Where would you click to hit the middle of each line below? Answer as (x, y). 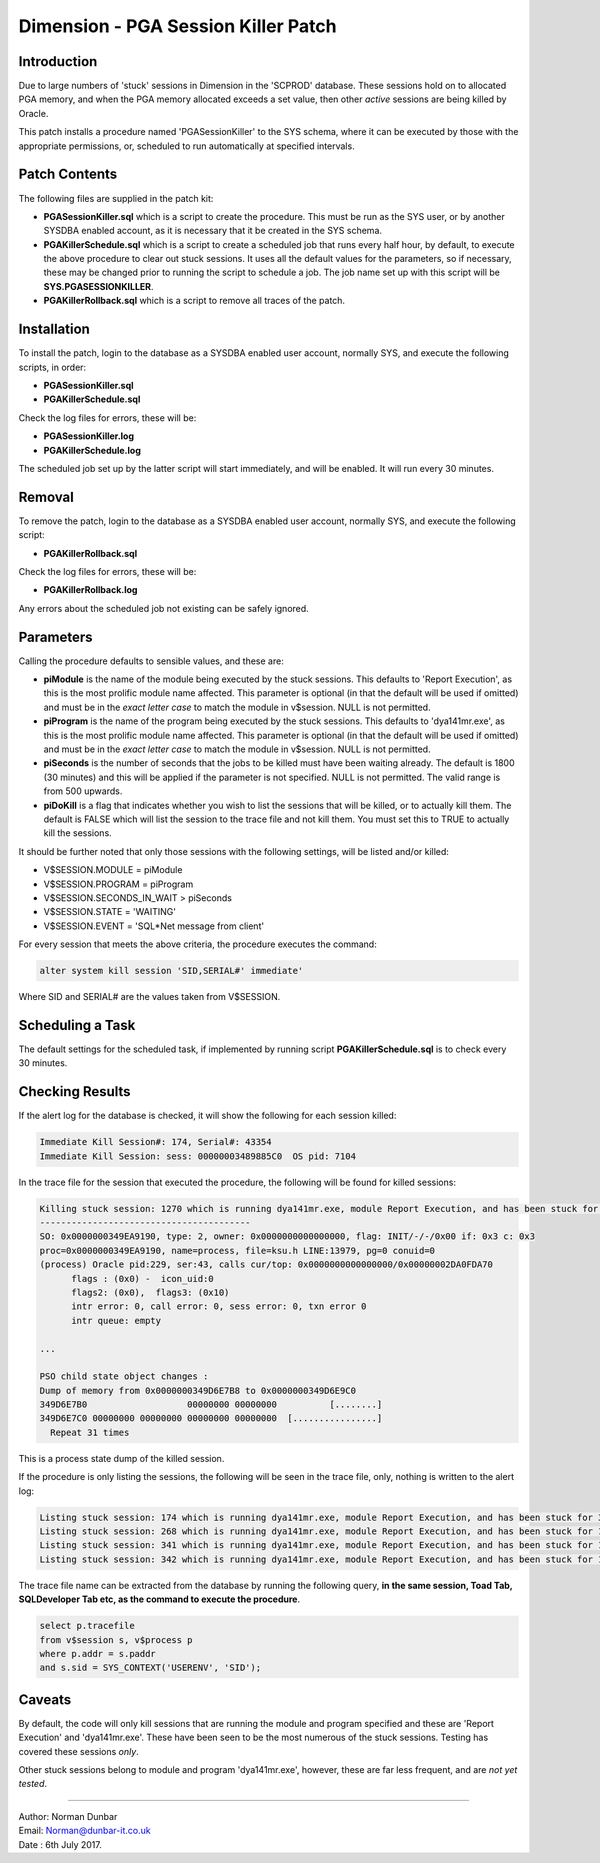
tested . (33, 1784)
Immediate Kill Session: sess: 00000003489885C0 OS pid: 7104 (198, 1156)
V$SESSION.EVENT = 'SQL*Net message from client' (154, 926)
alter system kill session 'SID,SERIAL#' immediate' (171, 971)
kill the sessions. (77, 833)
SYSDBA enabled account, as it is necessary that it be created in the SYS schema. (213, 231)
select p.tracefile (87, 1626)
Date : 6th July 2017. (60, 1844)
